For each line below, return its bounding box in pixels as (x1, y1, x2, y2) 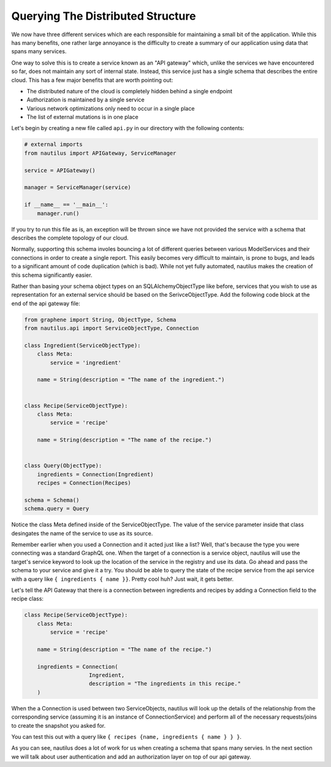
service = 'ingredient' (50, 359, 122, 366)
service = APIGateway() (24, 166, 96, 174)
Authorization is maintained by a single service (26, 96, 145, 104)
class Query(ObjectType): (24, 462, 102, 469)
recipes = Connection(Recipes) (37, 480, 131, 486)
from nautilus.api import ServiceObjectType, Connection (24, 325, 199, 332)
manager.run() (37, 209, 80, 217)
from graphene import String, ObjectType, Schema (24, 316, 177, 323)
